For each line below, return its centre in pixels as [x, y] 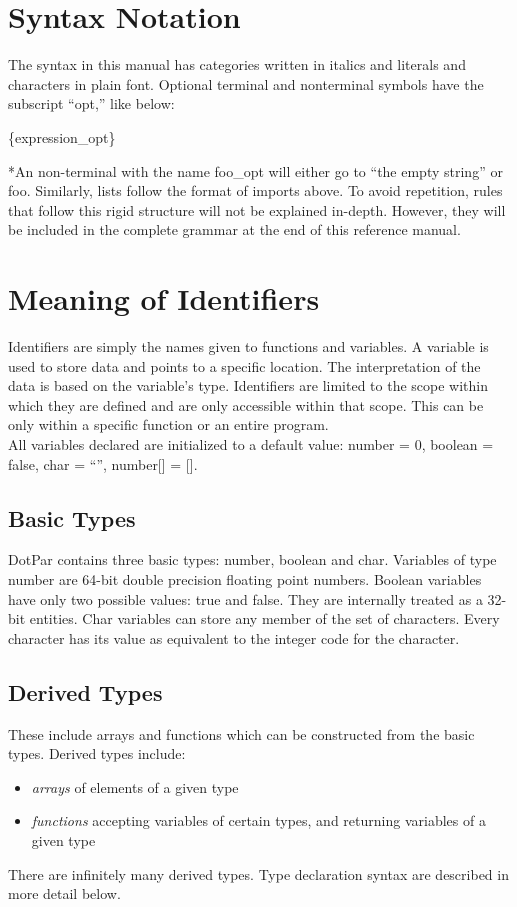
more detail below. [64, 893]
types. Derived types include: [97, 753]
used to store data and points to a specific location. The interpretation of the [244, 365]
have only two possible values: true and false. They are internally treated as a [245, 598]
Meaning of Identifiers [164, 298]
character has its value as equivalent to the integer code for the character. [234, 637]
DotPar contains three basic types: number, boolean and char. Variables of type [252, 559]
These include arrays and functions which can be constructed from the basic [241, 733]
